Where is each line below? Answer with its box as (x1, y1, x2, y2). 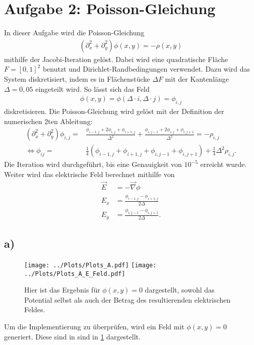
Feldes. (24, 304, 45, 315)
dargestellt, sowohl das (145, 284, 215, 295)
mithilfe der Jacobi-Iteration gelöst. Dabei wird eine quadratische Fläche (4, 53, 228, 64)
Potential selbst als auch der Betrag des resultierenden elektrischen (24, 294, 231, 305)
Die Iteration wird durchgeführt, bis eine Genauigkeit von (4, 159, 182, 169)
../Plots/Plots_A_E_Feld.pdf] (24, 270, 125, 277)
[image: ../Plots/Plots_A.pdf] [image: (24, 261, 157, 269)
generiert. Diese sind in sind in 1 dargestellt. (4, 331, 141, 341)
